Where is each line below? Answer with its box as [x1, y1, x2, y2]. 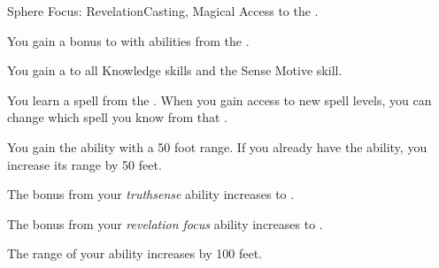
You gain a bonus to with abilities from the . [7, 31, 250, 50]
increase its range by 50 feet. [7, 155, 162, 173]
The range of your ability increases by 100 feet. [7, 244, 263, 263]
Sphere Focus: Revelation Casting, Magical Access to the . [7, 2, 319, 19]
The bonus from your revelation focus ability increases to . [7, 214, 323, 233]
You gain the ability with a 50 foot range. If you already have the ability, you [7, 137, 427, 156]
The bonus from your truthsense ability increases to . [7, 185, 295, 203]
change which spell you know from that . [7, 108, 228, 126]
